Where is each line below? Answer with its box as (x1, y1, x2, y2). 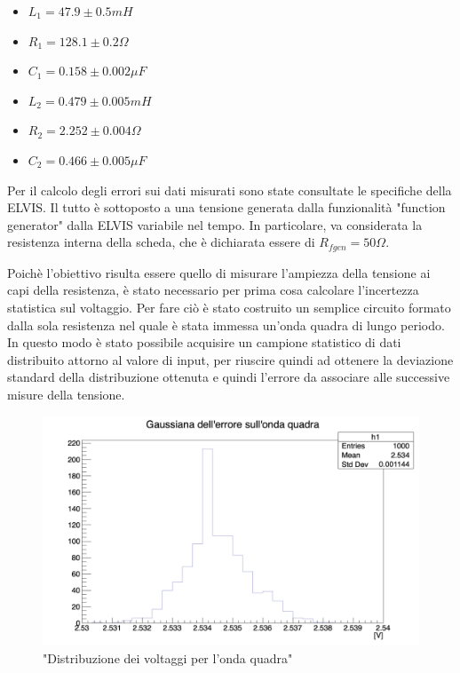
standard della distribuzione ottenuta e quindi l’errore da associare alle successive (7, 368, 450, 386)
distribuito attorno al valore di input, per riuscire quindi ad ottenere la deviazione (7, 350, 454, 368)
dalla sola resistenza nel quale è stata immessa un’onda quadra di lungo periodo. (7, 315, 445, 334)
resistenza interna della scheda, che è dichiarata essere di (7, 233, 315, 251)
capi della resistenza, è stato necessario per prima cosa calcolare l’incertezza (7, 281, 419, 299)
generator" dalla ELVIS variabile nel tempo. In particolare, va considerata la (7, 215, 423, 234)
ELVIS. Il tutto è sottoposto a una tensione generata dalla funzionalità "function (7, 198, 446, 217)
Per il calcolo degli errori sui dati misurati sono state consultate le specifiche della (7, 180, 452, 199)
